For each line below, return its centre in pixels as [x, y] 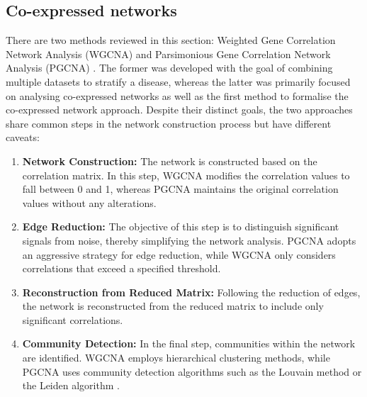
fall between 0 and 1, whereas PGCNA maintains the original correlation [180, 189]
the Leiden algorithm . [71, 385]
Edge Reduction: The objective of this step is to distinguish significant [181, 227]
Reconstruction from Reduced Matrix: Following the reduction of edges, [191, 292]
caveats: [23, 137]
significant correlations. [73, 319]
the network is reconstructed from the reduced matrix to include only [173, 306]
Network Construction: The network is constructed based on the [170, 161]
